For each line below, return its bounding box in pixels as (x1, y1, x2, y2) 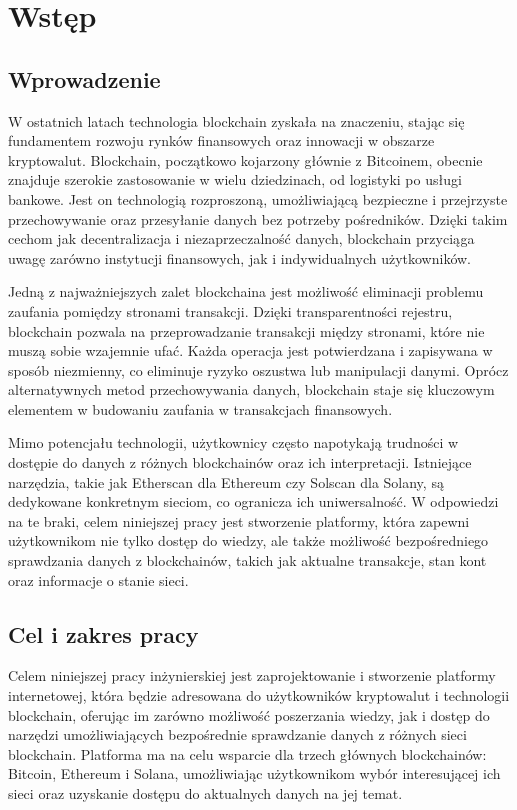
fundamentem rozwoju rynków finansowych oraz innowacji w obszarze (8, 130, 435, 151)
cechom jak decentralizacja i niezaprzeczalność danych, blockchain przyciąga (8, 228, 475, 249)
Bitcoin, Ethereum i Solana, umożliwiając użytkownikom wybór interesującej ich (8, 763, 501, 784)
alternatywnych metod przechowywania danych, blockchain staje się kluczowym (8, 379, 495, 400)
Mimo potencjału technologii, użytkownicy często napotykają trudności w (8, 432, 459, 453)
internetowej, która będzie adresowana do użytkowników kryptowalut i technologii (8, 685, 510, 706)
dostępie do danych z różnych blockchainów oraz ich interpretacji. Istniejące (8, 452, 472, 473)
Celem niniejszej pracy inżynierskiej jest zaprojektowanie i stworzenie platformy (8, 665, 496, 686)
